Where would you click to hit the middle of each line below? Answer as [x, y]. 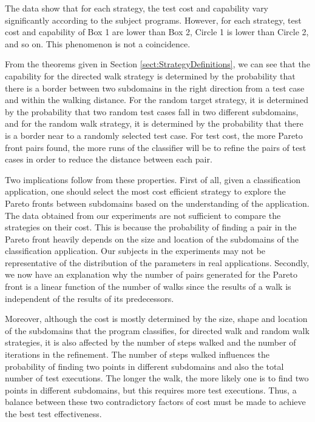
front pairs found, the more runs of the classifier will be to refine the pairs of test [156, 147]
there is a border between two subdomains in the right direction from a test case [155, 88]
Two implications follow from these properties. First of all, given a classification [153, 179]
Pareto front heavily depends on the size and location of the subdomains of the [152, 239]
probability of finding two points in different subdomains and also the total [144, 366]
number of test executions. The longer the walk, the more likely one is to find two [157, 378]
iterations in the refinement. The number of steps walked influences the [137, 354]
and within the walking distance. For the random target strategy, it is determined [157, 100]
